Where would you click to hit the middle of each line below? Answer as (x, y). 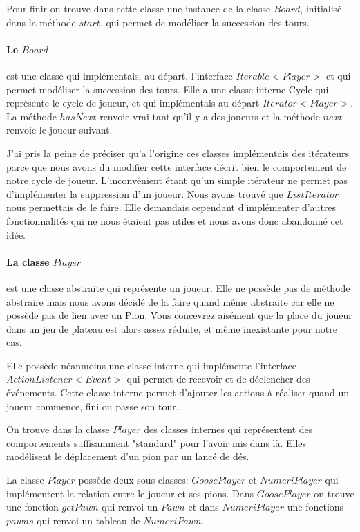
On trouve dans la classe (58, 429)
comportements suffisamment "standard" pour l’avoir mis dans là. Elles (157, 442)
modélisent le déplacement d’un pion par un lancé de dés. (128, 456)
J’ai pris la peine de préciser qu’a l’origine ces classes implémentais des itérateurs (178, 153)
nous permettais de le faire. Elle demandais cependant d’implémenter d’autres (171, 207)
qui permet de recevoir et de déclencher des (218, 379)
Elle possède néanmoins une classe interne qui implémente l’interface (151, 365)
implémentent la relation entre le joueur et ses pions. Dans (130, 493)
